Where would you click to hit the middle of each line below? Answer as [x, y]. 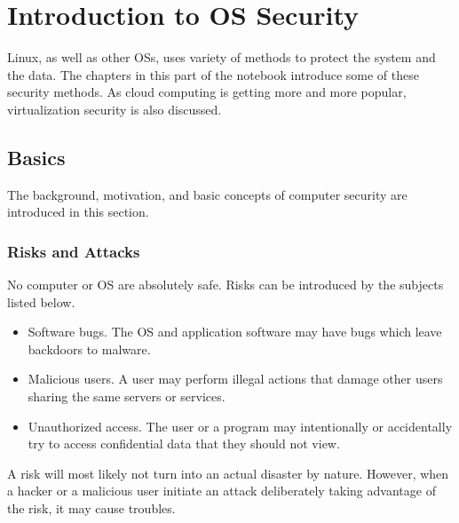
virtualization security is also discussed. [115, 109]
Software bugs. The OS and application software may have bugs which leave [235, 332]
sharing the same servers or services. [127, 396]
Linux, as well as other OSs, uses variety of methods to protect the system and [222, 57]
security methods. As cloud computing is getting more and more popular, [207, 92]
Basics [36, 157]
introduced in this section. [78, 212]
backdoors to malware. [89, 349]
